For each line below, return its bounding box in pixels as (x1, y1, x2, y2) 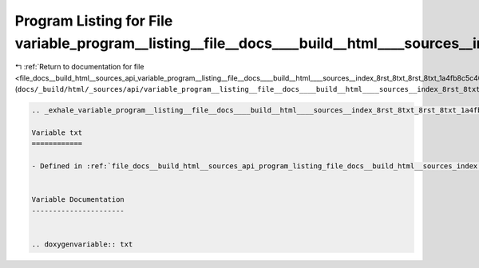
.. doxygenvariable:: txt (31, 239, 133, 249)
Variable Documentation (31, 195, 125, 204)
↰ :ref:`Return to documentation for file (14, 62, 144, 72)
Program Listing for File (14, 12, 173, 30)
